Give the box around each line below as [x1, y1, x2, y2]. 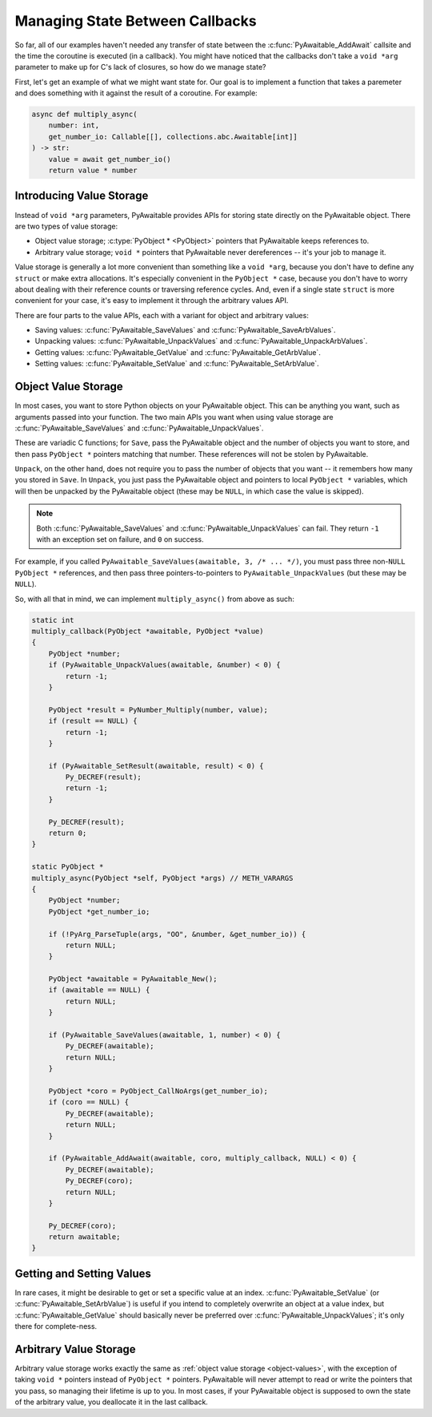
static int [31, 616, 74, 624]
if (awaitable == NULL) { [48, 986, 150, 995]
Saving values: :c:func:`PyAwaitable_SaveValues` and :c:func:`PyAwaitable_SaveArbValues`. [34, 325, 336, 335]
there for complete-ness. [14, 1322, 98, 1331]
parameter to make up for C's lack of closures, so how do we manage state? [14, 63, 266, 72]
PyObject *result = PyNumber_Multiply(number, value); [48, 705, 268, 714]
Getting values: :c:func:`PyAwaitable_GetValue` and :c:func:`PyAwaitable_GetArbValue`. [34, 347, 322, 357]
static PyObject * [31, 862, 104, 871]
